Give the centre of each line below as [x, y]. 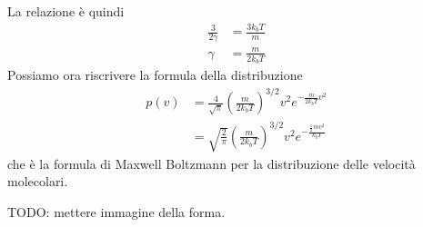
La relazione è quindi [66, 11]
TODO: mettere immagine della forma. [116, 212]
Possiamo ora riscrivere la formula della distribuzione [155, 74]
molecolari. [38, 181]
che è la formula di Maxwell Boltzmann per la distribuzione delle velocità [211, 163]
